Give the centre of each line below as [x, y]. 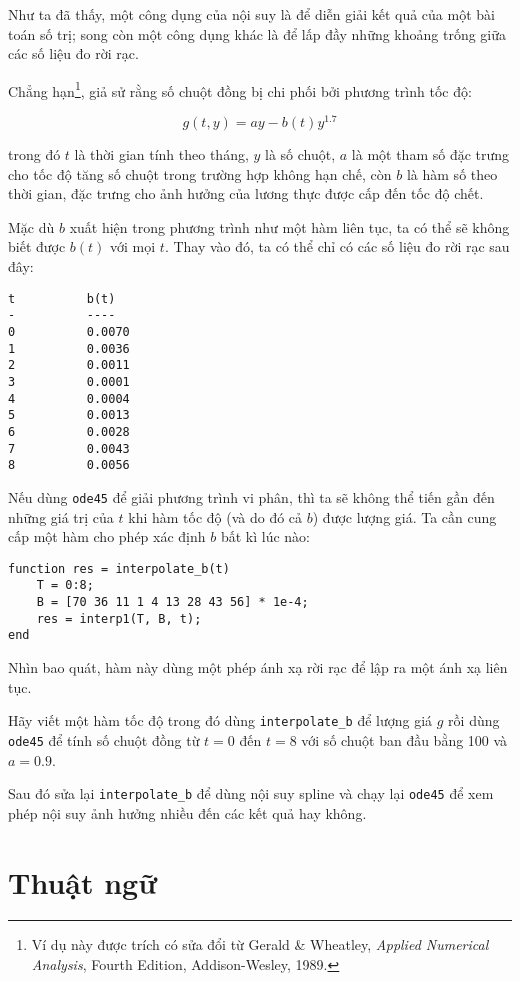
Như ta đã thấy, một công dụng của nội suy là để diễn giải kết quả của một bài [251, 14]
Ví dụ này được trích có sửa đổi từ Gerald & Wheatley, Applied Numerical [260, 944]
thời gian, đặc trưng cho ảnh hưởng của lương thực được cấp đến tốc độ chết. [246, 193]
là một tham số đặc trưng [430, 154]
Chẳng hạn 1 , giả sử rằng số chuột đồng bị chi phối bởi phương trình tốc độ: [240, 89]
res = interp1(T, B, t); [119, 618]
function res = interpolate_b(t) [119, 568]
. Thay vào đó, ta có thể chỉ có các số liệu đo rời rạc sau [337, 246]
